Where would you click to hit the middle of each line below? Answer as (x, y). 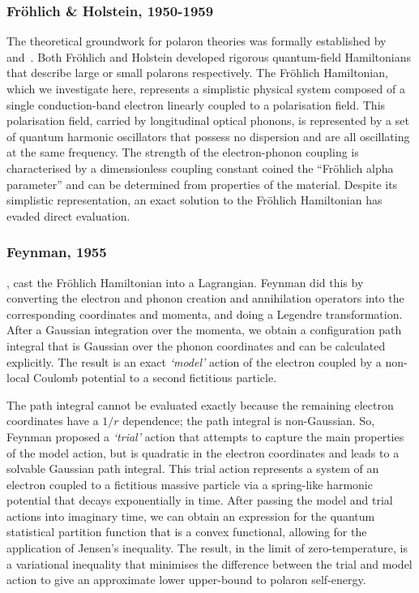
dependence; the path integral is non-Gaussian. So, (249, 421)
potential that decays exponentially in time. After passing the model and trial (200, 500)
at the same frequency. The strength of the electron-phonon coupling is (183, 152)
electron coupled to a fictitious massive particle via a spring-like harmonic (190, 484)
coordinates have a (53, 421)
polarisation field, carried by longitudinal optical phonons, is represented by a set (208, 120)
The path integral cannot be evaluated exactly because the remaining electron (200, 404)
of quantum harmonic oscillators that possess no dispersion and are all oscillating (208, 136)
